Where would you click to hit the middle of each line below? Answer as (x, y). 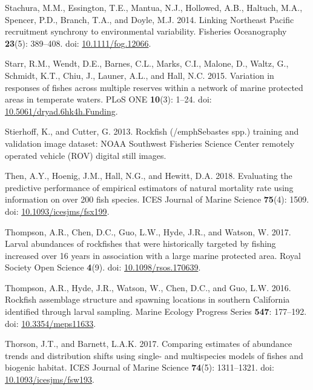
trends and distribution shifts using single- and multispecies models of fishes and (154, 355)
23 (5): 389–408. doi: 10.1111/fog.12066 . (78, 43)
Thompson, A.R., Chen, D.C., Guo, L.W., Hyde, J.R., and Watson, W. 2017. (148, 231)
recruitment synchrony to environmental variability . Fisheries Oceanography (146, 31)
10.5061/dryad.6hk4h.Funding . (61, 111)
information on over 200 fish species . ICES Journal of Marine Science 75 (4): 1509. (157, 199)
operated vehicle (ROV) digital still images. (86, 155)
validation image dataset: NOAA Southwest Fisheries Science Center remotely (150, 143)
